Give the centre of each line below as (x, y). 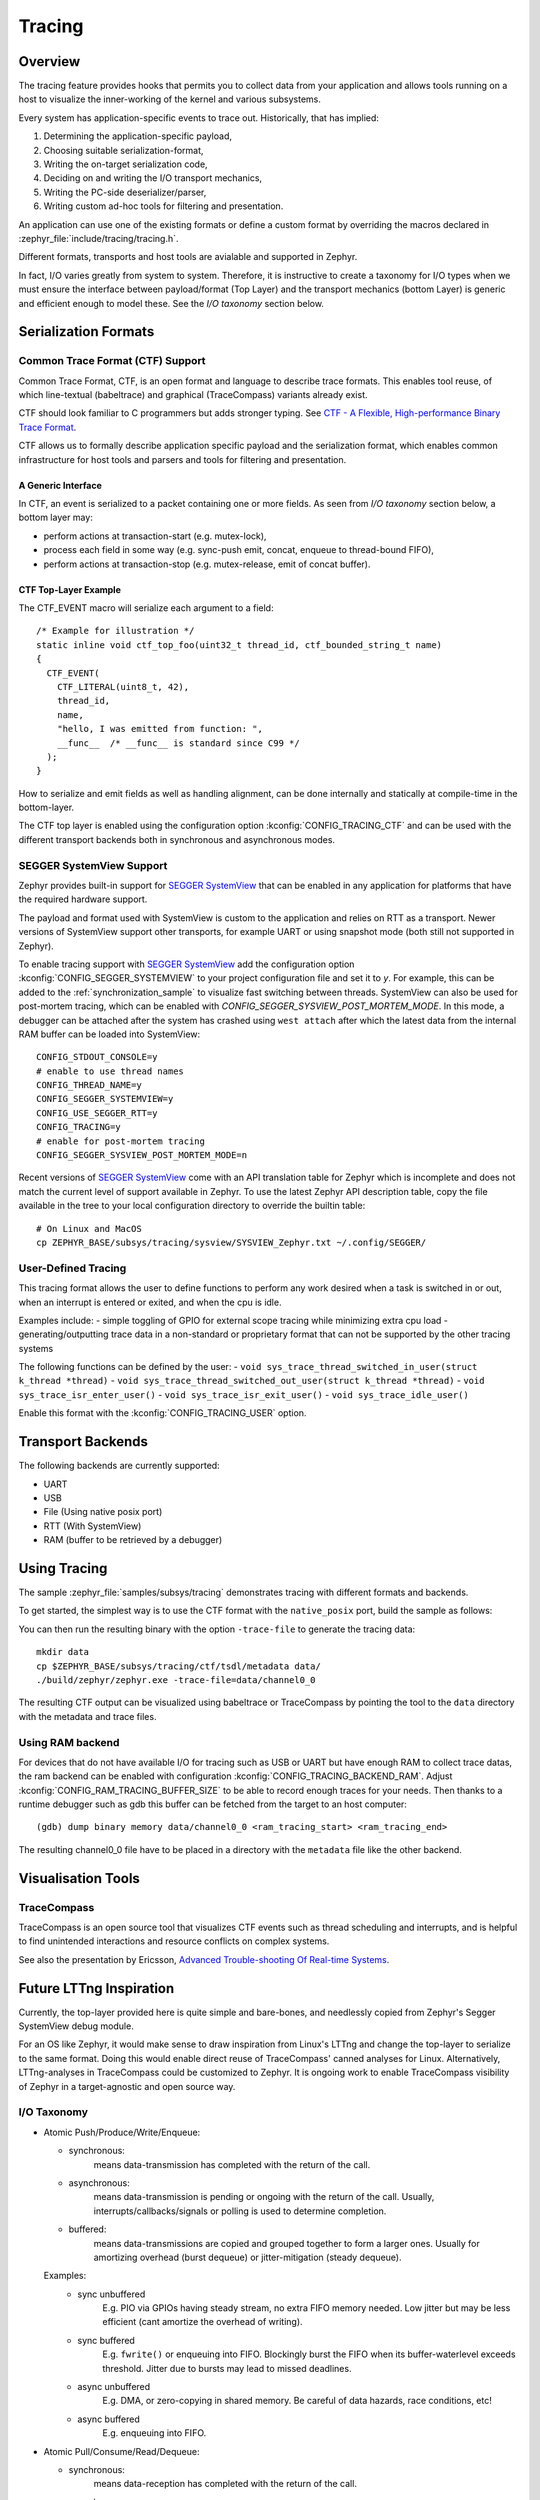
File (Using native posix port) (103, 1512)
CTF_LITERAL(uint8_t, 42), (123, 686)
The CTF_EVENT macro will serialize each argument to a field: (146, 607)
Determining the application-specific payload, (137, 136)
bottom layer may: (56, 517)
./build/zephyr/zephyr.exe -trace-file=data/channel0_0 (176, 1679)
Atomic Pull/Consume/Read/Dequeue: (121, 2451)
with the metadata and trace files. (87, 1716)
